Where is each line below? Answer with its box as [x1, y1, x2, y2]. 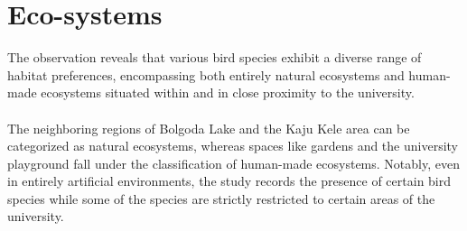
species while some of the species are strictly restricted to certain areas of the [7, 189, 435, 208]
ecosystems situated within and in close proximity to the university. [41, 83, 415, 102]
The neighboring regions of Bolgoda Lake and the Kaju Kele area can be [7, 118, 410, 137]
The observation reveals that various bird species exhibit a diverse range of [7, 48, 422, 67]
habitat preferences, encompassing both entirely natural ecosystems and [7, 65, 405, 84]
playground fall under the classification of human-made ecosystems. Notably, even [7, 153, 460, 172]
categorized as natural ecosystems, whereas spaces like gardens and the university [7, 136, 458, 155]
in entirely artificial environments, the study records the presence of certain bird [7, 171, 452, 190]
